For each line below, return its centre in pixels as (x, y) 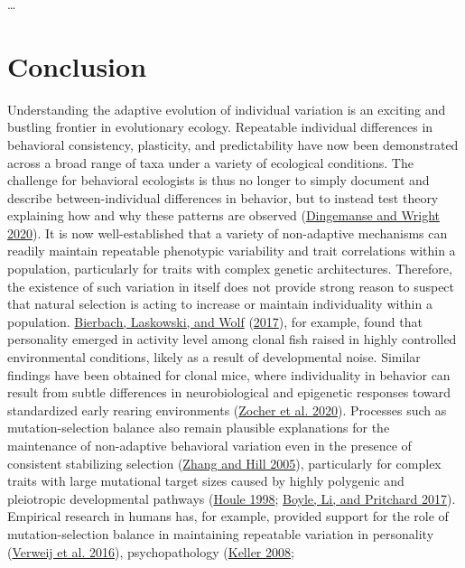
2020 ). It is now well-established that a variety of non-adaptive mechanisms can (228, 233)
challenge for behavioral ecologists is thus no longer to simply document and (219, 180)
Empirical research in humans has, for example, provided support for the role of (228, 516)
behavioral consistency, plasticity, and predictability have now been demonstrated (233, 144)
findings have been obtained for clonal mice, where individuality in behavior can (229, 374)
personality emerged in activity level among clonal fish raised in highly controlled (232, 339)
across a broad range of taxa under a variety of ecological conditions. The (210, 162)
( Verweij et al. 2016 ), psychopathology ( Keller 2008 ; (151, 551)
